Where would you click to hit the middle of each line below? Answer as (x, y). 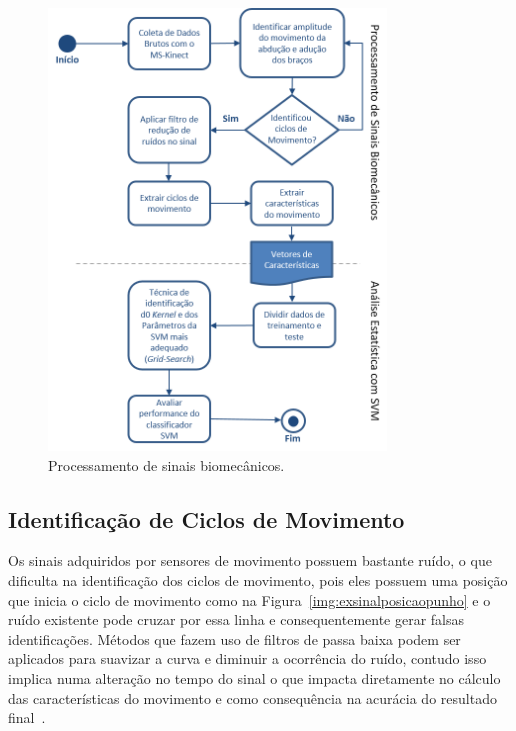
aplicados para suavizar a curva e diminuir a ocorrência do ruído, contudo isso (247, 658)
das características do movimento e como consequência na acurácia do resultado (252, 697)
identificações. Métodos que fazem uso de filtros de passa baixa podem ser (234, 638)
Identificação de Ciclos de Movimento (206, 518)
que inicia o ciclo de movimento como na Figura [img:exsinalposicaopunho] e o (249, 599)
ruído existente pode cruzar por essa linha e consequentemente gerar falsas (236, 619)
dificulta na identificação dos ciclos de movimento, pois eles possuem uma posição (258, 580)
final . (27, 717)
